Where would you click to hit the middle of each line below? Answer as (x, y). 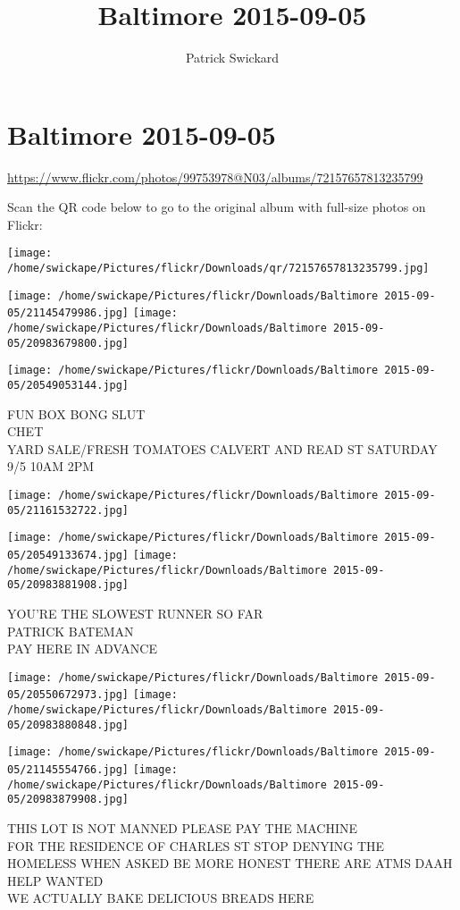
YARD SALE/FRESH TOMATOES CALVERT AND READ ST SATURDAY (222, 448)
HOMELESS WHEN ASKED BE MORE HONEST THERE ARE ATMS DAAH (230, 863)
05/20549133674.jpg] (68, 556)
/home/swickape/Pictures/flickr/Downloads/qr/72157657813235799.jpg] (218, 269)
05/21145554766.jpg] (68, 770)
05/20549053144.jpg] (68, 386)
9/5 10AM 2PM (51, 466)
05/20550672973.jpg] (68, 695)
